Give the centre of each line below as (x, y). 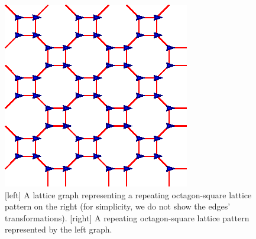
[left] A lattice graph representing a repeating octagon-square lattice (128, 194)
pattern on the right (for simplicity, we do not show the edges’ (118, 206)
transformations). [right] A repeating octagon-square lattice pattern (127, 217)
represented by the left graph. (59, 229)
